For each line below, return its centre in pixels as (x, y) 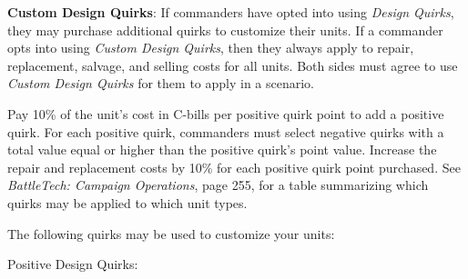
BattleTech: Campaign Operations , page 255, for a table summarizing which (218, 185)
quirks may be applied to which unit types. (127, 202)
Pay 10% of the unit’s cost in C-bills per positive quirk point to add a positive (226, 113)
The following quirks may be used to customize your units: (171, 233)
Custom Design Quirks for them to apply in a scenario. (161, 83)
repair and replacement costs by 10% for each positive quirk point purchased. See (234, 167)
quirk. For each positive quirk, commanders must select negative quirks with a (226, 131)
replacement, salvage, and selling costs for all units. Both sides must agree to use (233, 65)
